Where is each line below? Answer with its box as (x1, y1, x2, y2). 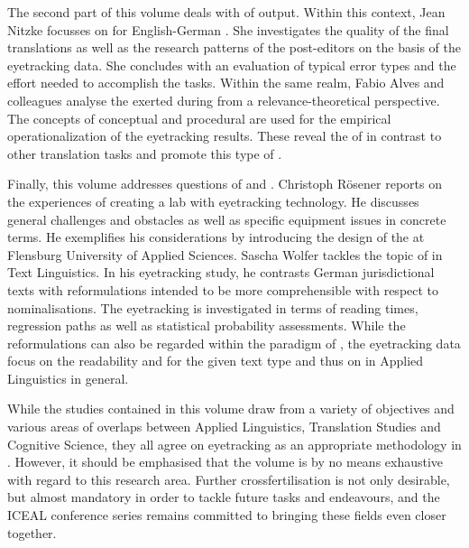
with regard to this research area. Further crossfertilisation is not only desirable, (7, 469, 450, 488)
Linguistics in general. (7, 368, 129, 387)
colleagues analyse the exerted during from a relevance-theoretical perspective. (7, 90, 440, 109)
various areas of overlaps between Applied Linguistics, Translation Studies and (7, 417, 441, 436)
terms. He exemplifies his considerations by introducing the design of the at (7, 228, 425, 246)
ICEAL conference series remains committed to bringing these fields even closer (7, 506, 446, 525)
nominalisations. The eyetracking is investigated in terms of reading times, (7, 298, 418, 317)
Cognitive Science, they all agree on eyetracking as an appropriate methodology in (7, 434, 462, 453)
